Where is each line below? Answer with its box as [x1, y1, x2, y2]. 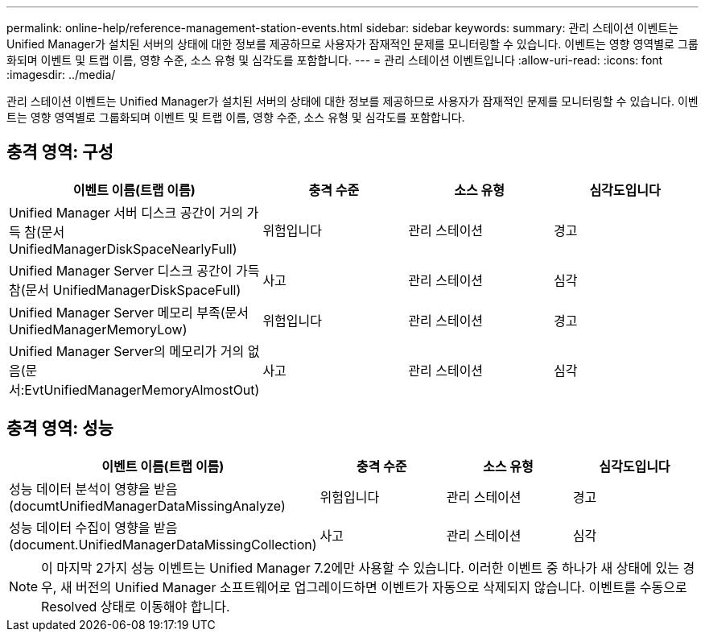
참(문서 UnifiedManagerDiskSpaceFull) [9, 281, 241, 298]
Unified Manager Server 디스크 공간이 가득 [9, 262, 260, 279]
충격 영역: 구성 [6, 142, 113, 163]
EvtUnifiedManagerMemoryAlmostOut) [24, 381, 260, 398]
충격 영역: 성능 [6, 418, 113, 439]
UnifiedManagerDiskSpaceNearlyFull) [9, 240, 237, 257]
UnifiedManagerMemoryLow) [9, 321, 188, 338]
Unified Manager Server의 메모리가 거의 [9, 342, 245, 359]
